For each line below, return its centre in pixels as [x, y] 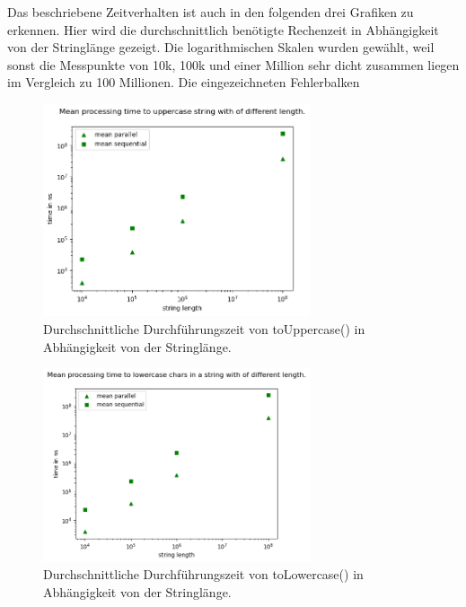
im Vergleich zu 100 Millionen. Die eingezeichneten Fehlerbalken [184, 82]
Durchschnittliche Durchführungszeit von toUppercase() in [204, 328]
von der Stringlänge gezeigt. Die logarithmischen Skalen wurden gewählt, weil [221, 47]
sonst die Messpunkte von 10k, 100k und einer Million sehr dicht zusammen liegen [233, 64]
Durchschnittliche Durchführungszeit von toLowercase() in [203, 574]
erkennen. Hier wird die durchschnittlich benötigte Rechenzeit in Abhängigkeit [223, 29]
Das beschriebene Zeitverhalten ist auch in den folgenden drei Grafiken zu [211, 12]
